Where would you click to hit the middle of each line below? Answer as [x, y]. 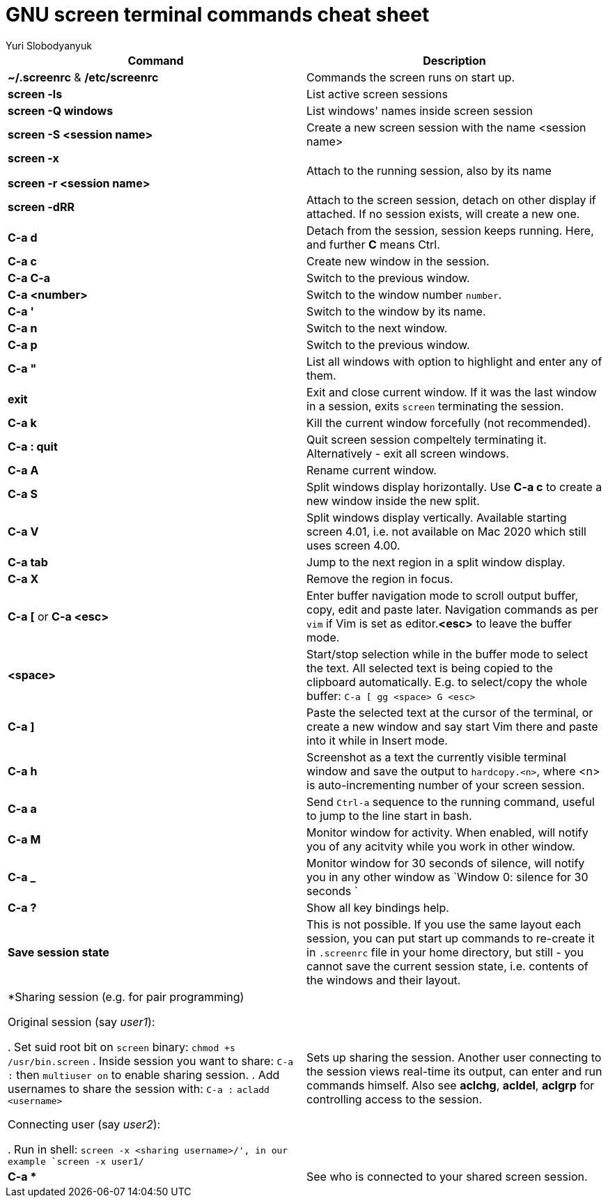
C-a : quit [33, 446]
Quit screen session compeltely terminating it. [427, 439]
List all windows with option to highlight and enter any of [454, 361]
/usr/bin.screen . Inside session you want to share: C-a [151, 1061]
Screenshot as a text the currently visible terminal [436, 757]
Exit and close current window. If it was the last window [452, 392]
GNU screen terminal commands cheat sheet [218, 15]
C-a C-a [29, 278]
